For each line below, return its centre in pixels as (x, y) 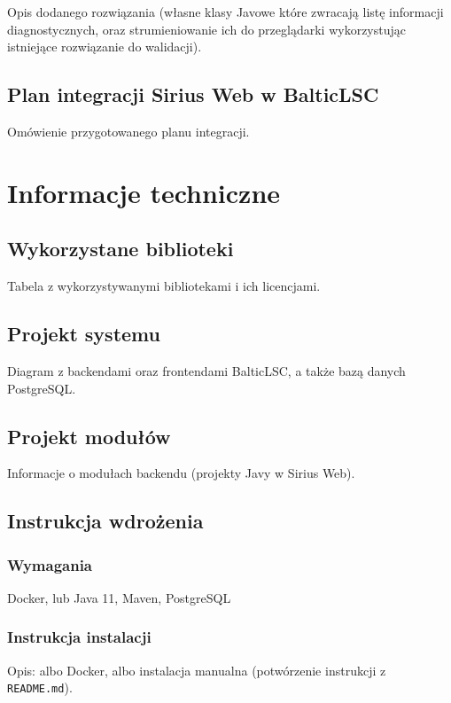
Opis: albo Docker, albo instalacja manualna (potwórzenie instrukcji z (197, 670)
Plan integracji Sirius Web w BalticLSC (193, 94)
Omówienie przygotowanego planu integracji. (128, 131)
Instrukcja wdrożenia (105, 521)
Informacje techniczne (144, 192)
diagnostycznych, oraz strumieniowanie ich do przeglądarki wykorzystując (206, 29)
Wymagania (50, 564)
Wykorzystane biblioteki (121, 249)
